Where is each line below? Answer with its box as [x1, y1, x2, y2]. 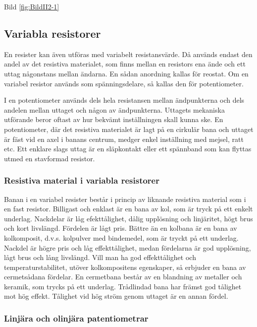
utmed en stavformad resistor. [4, 153, 95, 163]
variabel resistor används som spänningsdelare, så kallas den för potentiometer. [4, 78, 244, 88]
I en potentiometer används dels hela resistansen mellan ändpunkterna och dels [4, 95, 245, 105]
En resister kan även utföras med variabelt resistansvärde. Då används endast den [4, 49, 253, 59]
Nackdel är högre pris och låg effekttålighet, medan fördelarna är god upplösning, [4, 242, 251, 253]
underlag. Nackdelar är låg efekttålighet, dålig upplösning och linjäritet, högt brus [4, 213, 253, 223]
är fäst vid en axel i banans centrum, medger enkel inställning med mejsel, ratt [4, 133, 244, 144]
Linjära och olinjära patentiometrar [4, 312, 149, 324]
